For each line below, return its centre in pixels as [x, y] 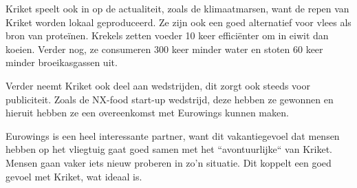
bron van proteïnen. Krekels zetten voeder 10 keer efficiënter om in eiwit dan [167, 35]
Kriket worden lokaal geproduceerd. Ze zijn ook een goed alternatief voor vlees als [178, 22]
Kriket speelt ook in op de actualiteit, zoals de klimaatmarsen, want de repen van [177, 8]
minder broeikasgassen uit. [62, 62]
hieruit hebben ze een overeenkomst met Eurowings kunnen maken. [147, 113]
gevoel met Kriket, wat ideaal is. [74, 176]
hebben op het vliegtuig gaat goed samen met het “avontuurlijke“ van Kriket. [169, 149]
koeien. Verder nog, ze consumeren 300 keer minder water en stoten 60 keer [164, 49]
